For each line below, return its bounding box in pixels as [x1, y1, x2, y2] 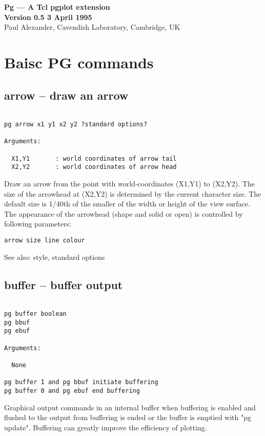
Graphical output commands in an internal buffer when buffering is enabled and [4, 402, 256, 412]
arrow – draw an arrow [4, 87, 129, 103]
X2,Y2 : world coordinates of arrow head [11, 163, 177, 171]
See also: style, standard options [4, 251, 105, 262]
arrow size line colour [4, 236, 85, 244]
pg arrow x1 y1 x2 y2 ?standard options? [4, 121, 148, 128]
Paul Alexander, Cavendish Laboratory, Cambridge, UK [4, 22, 180, 32]
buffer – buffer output [4, 276, 123, 292]
